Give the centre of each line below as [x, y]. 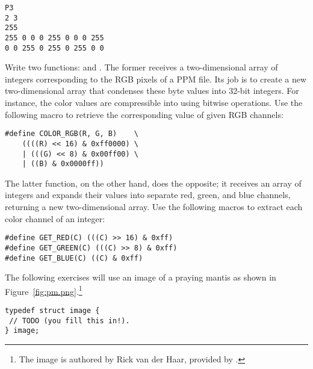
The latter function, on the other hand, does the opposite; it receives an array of [153, 183]
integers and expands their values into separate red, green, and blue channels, [148, 195]
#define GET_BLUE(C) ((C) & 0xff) [74, 258]
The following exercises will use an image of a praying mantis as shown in [141, 277]
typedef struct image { [52, 311]
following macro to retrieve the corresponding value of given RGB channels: [144, 114]
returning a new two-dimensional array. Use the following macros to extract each [154, 207]
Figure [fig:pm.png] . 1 [44, 290]
